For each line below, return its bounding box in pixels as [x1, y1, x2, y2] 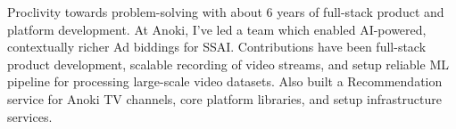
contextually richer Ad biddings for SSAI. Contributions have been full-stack [7, 37, 427, 56]
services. [7, 107, 53, 125]
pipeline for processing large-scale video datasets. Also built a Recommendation [7, 72, 443, 91]
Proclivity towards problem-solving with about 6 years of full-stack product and [7, 3, 444, 20]
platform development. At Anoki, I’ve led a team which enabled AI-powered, [7, 20, 427, 38]
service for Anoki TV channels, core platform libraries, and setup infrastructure [7, 89, 442, 108]
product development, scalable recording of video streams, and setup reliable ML [7, 54, 449, 73]
